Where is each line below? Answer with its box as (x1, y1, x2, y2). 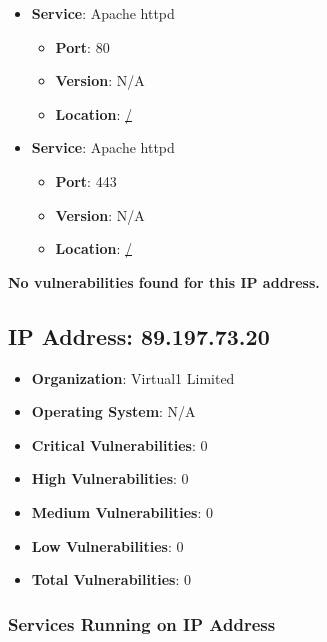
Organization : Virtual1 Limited (31, 367, 235, 388)
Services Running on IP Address (8, 611, 276, 636)
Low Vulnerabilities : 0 (31, 535, 184, 556)
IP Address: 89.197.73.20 (8, 320, 270, 351)
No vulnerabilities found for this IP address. (8, 271, 320, 292)
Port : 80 (55, 36, 110, 57)
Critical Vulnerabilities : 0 (31, 434, 208, 455)
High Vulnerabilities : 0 (31, 468, 189, 489)
